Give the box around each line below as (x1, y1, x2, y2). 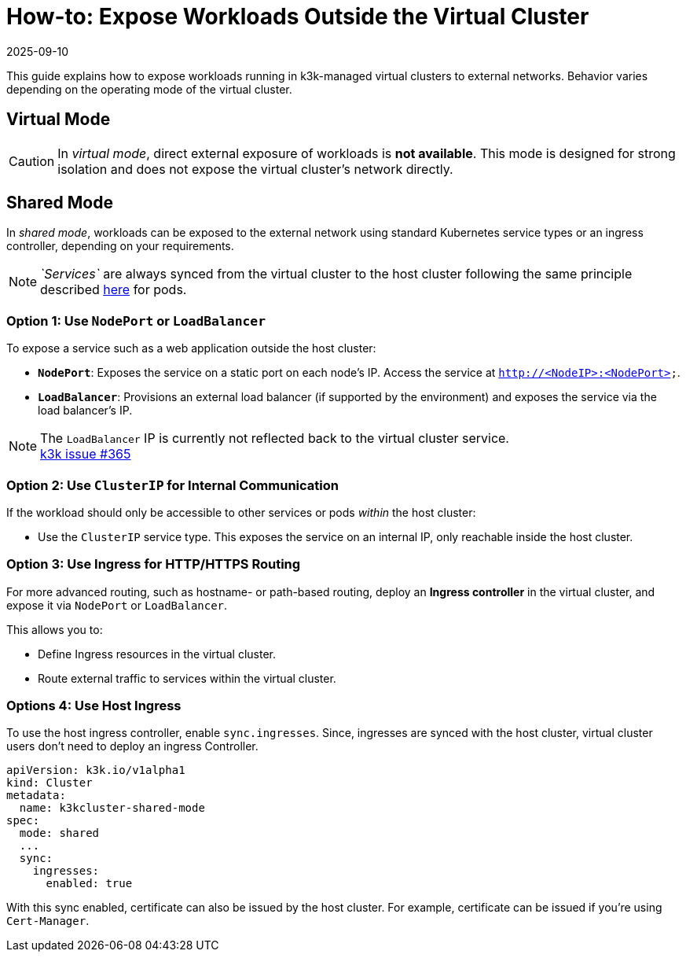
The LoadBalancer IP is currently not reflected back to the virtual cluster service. (40, 430, 509, 447)
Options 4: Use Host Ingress (6, 698, 182, 714)
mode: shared (19, 827, 100, 840)
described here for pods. (40, 282, 187, 298)
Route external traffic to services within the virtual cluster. (38, 671, 336, 685)
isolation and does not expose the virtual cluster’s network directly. (57, 160, 453, 177)
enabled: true (46, 877, 133, 890)
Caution (9, 153, 55, 169)
